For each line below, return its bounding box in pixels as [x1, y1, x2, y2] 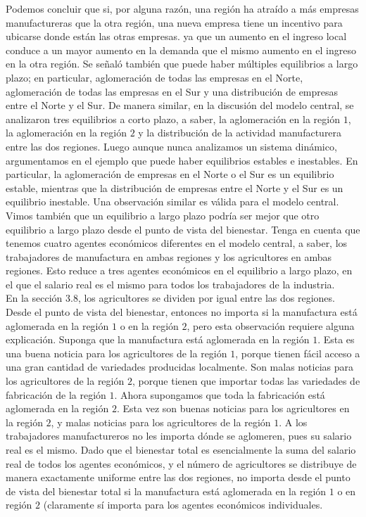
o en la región [120, 318, 179, 333]
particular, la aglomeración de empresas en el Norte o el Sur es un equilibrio [6, 167, 334, 181]
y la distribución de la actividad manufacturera [138, 125, 342, 140]
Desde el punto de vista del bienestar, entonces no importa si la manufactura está [6, 305, 358, 319]
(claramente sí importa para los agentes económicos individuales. [43, 497, 323, 512]
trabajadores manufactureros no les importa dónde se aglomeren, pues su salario [6, 428, 352, 443]
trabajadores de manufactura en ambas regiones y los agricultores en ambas [6, 249, 332, 264]
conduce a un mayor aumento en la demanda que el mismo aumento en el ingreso [6, 42, 356, 57]
